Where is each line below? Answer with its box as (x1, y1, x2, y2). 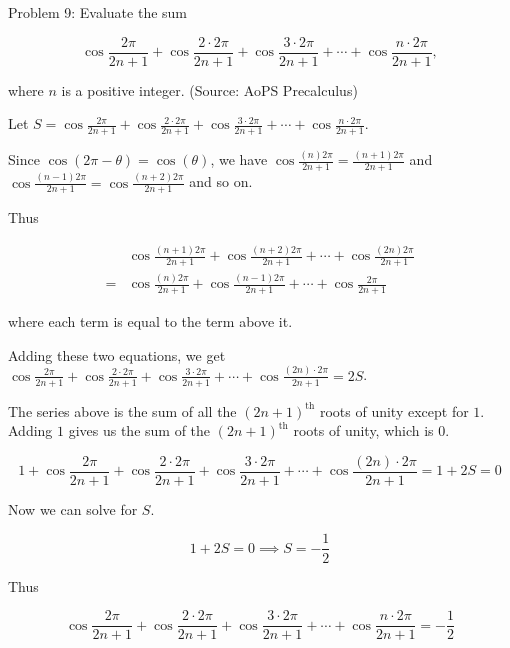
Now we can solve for (8, 498, 138, 519)
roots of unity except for (319, 400, 469, 421)
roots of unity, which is (293, 420, 434, 441)
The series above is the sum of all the (8, 400, 237, 421)
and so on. (189, 171, 253, 192)
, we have (210, 149, 268, 170)
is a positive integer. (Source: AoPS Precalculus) (61, 79, 358, 100)
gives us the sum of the (68, 420, 211, 441)
